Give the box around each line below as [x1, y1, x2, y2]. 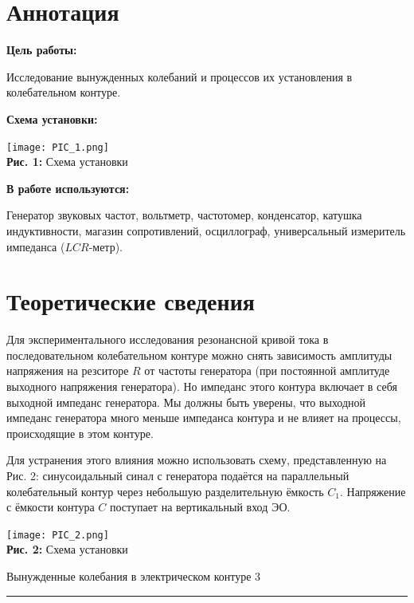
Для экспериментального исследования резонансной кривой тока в [6, 331, 329, 348]
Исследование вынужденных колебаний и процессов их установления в [6, 68, 353, 85]
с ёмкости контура [6, 499, 95, 515]
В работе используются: [6, 179, 130, 196]
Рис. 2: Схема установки [6, 541, 128, 558]
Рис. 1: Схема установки [6, 153, 128, 170]
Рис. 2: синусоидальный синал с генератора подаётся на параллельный [6, 467, 350, 483]
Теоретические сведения [6, 285, 255, 317]
